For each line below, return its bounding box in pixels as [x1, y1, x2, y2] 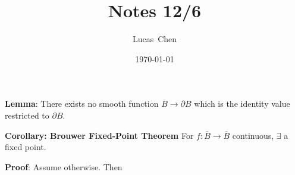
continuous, [232, 129, 274, 141]
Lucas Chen [132, 33, 177, 45]
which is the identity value [194, 97, 290, 110]
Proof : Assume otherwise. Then [5, 160, 123, 173]
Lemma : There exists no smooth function [5, 97, 159, 110]
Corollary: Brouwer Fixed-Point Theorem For [5, 129, 194, 141]
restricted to [5, 109, 49, 121]
